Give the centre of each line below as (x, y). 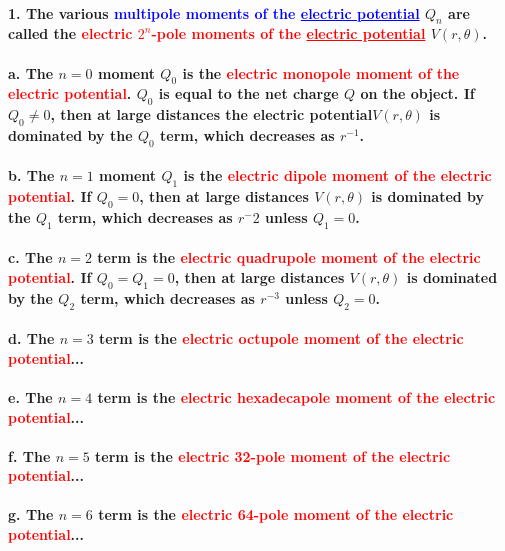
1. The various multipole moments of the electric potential (214, 12)
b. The (31, 175)
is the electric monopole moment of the (321, 72)
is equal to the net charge (248, 93)
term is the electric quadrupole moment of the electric (289, 257)
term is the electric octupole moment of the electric (281, 338)
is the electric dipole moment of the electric (337, 175)
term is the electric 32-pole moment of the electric (273, 455)
